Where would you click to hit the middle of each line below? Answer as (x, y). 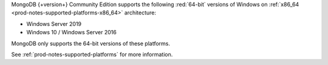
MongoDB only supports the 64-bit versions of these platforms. (91, 43)
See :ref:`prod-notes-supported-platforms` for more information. (92, 54)
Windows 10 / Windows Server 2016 (71, 32)
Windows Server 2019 (54, 23)
